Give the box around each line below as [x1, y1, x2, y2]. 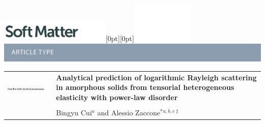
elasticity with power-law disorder [56, 91, 178, 102]
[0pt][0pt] [105, 33, 135, 44]
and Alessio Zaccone [97, 107, 161, 117]
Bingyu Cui [56, 107, 92, 117]
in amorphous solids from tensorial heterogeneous [56, 82, 234, 92]
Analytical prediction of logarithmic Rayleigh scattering [56, 72, 257, 82]
